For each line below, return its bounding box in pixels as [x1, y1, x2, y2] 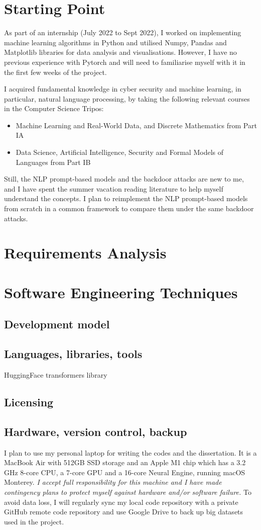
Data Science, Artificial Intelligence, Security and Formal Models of [16, 147, 224, 157]
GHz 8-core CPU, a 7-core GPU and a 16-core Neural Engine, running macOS [4, 467, 245, 477]
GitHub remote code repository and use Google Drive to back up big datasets [4, 506, 243, 517]
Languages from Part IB [16, 156, 91, 167]
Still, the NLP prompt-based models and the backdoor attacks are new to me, [4, 173, 244, 184]
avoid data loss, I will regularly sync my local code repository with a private [4, 496, 238, 507]
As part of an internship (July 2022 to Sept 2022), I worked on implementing [4, 27, 241, 38]
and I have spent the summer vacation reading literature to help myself [4, 183, 223, 194]
